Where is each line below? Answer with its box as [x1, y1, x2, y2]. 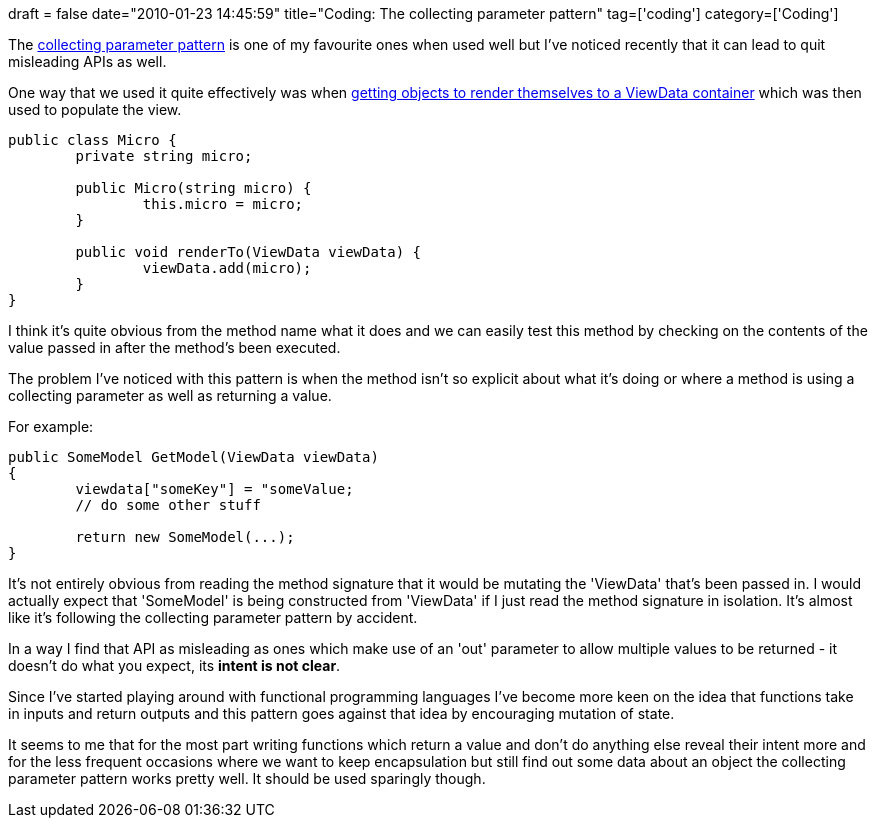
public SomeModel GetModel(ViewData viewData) [8, 449, 379, 465]
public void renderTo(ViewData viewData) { [75, 244, 422, 260]
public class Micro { [8, 132, 177, 148]
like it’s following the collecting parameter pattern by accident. [8, 609, 418, 626]
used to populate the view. [8, 101, 182, 118]
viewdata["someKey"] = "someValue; [75, 481, 354, 497]
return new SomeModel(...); [75, 529, 295, 545]
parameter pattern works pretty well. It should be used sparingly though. [8, 770, 486, 787]
